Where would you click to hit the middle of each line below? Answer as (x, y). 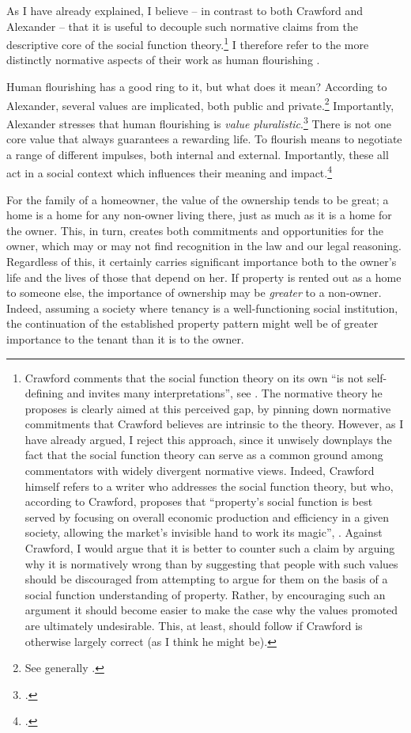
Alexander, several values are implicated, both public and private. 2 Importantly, (200, 104)
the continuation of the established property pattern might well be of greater (192, 323)
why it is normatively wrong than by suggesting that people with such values (211, 563)
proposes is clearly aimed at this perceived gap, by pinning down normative (208, 408)
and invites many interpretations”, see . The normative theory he (224, 393)
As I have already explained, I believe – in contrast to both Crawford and (185, 10)
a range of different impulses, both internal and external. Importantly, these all (198, 154)
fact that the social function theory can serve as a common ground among (204, 455)
